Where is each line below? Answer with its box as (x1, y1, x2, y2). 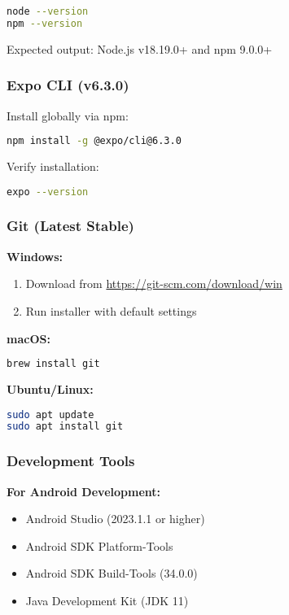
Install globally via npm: (7, 107, 129, 124)
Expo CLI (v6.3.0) (7, 75, 129, 95)
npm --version (7, 17, 83, 29)
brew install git (7, 358, 100, 370)
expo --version (7, 185, 89, 198)
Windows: (7, 247, 63, 264)
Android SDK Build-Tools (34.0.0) (25, 565, 198, 582)
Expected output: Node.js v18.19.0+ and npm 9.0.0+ (7, 40, 273, 57)
